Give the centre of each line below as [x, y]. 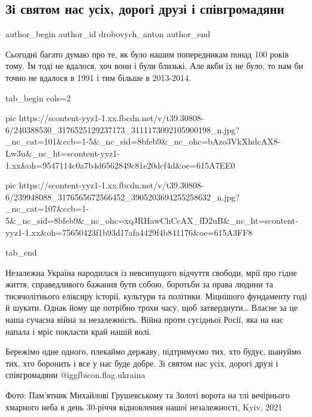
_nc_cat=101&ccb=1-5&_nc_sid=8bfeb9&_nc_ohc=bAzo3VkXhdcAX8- [143, 141]
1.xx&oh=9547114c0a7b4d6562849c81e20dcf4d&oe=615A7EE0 [120, 165]
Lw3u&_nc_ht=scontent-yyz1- [63, 153]
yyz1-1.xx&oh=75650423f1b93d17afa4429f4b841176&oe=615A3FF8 [129, 232]
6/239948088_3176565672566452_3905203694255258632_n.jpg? [122, 196]
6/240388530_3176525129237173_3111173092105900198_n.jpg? [122, 129]
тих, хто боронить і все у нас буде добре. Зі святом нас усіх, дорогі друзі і [142, 363]
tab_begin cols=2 [38, 97]
